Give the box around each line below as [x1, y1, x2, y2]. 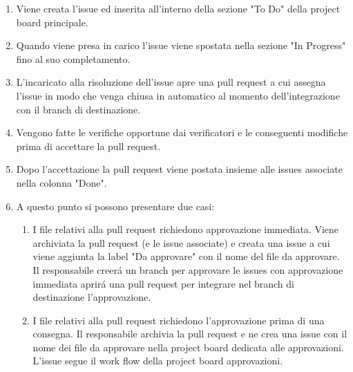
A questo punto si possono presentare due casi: [16, 198, 215, 213]
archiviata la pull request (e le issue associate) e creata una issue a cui [32, 235, 330, 250]
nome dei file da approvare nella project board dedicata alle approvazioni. [32, 340, 344, 354]
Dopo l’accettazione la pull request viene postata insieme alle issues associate [16, 162, 343, 176]
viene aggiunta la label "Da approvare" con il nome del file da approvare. [32, 249, 340, 263]
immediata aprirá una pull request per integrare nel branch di [32, 276, 294, 290]
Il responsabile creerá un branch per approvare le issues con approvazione [32, 262, 343, 277]
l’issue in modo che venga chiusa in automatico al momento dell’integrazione [16, 88, 340, 102]
